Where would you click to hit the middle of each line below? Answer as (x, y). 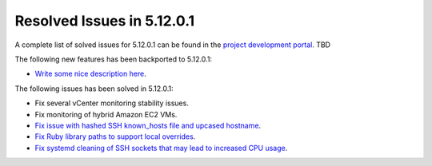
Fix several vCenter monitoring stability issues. (112, 103)
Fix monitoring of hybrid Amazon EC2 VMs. (106, 114)
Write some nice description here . (91, 74)
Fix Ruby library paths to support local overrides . (115, 136)
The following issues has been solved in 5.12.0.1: (94, 89)
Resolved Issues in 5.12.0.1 (105, 21)
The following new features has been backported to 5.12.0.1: (113, 59)
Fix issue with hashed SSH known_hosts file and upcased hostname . (148, 125)
